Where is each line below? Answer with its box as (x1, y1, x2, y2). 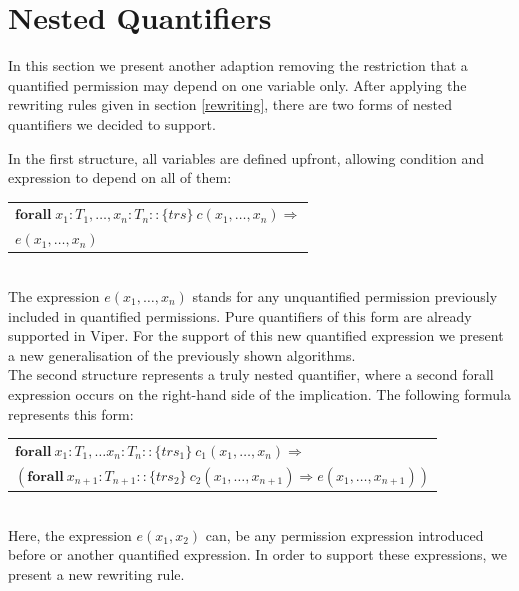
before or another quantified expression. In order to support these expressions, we (8, 544, 508, 565)
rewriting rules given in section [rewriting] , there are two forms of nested (8, 94, 452, 115)
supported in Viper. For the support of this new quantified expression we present (8, 325, 504, 346)
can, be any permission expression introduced (205, 524, 484, 545)
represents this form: (8, 403, 134, 424)
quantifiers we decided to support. (8, 113, 216, 134)
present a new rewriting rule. (8, 564, 185, 584)
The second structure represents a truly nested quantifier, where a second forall (8, 364, 494, 385)
